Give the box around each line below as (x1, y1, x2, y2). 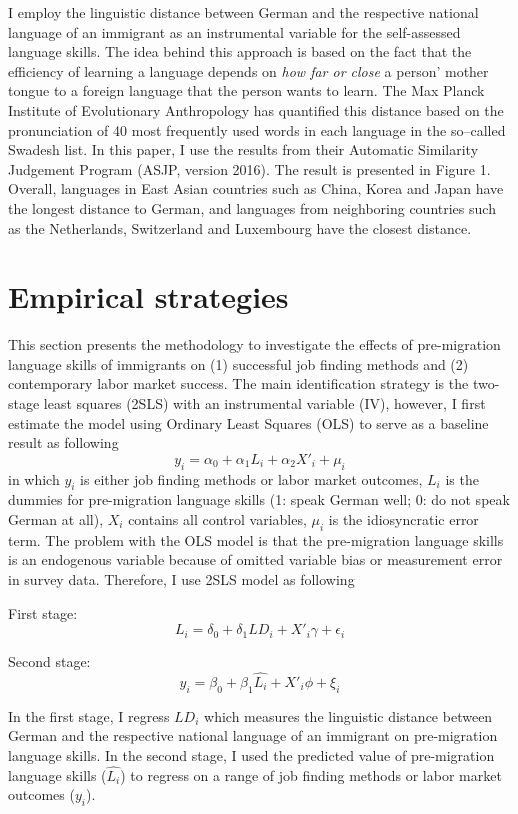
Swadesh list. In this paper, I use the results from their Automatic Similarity (8, 139, 479, 160)
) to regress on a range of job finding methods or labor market (120, 764, 502, 785)
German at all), (8, 509, 104, 529)
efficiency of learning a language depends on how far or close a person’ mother (8, 60, 489, 81)
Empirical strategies (8, 276, 289, 317)
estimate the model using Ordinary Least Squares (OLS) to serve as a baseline (8, 412, 489, 433)
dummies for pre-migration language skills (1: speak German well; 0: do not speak (8, 489, 510, 510)
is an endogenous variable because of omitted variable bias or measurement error (8, 549, 503, 570)
